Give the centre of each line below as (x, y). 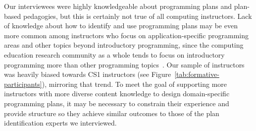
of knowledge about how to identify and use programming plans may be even (121, 26)
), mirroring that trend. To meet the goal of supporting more (134, 84)
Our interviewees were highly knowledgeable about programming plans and (118, 6)
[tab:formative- (197, 74)
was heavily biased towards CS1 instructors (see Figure (88, 74)
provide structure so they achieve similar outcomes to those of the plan (112, 113)
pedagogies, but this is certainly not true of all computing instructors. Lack (137, 16)
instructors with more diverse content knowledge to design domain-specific (117, 94)
